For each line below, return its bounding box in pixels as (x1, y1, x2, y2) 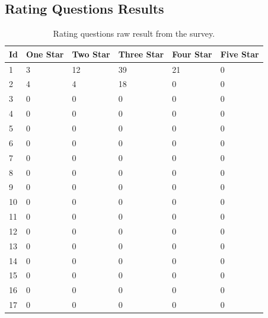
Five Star (220, 47, 259, 60)
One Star (26, 47, 64, 60)
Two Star (72, 47, 110, 60)
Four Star (172, 47, 212, 60)
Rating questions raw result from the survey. (53, 27, 215, 40)
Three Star (118, 47, 164, 60)
